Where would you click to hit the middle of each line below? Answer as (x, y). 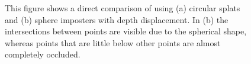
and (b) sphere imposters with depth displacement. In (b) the (117, 19)
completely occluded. (43, 54)
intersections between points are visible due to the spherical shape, (126, 31)
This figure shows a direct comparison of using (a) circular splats (123, 8)
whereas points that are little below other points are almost (113, 42)
